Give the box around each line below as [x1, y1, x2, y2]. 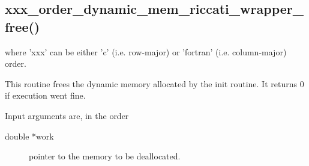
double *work [5, 129, 54, 142]
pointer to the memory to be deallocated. [29, 150, 181, 162]
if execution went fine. [5, 89, 86, 102]
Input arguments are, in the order [5, 109, 129, 121]
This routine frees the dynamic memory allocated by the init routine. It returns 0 [5, 77, 304, 90]
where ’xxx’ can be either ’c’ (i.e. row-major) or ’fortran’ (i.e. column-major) [5, 45, 287, 58]
